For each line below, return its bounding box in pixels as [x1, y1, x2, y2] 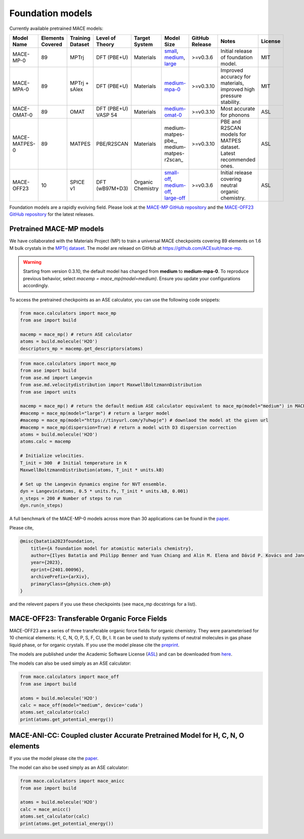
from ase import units [20, 389, 77, 395]
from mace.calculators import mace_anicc [20, 778, 125, 784]
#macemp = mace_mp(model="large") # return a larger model [20, 410, 170, 416]
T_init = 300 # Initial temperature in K [20, 460, 127, 466]
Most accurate [220, 105, 255, 112]
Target [134, 34, 150, 42]
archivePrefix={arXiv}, [30, 574, 90, 580]
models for [220, 131, 247, 138]
